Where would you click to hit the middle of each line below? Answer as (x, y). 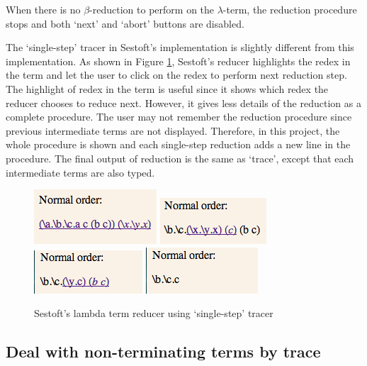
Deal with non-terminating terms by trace (163, 351)
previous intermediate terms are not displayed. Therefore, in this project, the (173, 130)
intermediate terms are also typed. (80, 172)
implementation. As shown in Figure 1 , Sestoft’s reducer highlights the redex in (178, 61)
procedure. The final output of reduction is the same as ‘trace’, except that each (180, 158)
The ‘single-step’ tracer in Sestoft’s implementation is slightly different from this (180, 47)
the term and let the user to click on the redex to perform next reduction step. (176, 75)
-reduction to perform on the (152, 9)
